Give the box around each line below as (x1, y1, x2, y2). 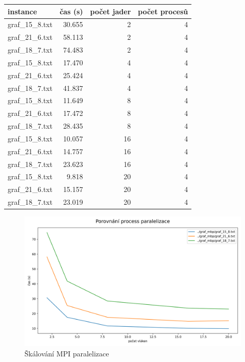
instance (8, 6, 37, 16)
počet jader (90, 6, 131, 16)
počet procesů (138, 6, 188, 16)
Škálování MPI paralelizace (24, 348, 109, 359)
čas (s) (59, 6, 83, 16)
